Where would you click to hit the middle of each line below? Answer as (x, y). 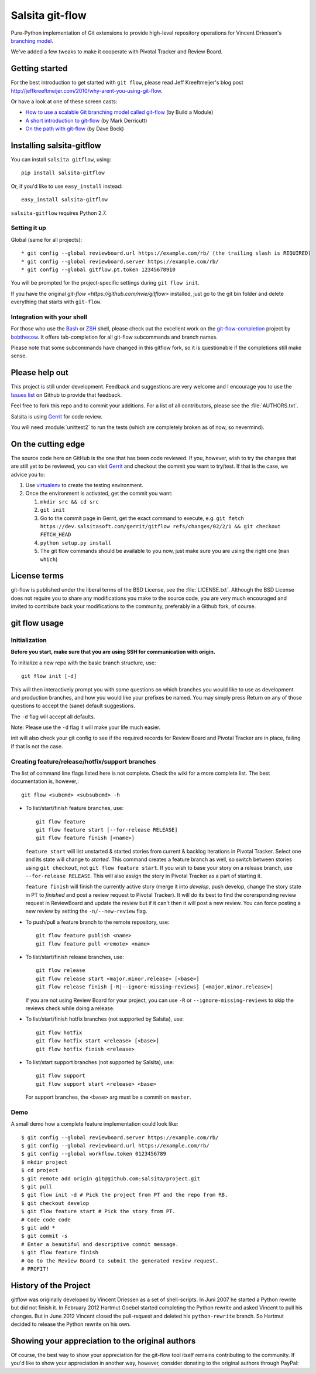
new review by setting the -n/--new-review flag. (86, 911)
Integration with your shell (49, 317)
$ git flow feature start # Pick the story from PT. (98, 1211)
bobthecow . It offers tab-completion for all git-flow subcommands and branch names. (114, 337)
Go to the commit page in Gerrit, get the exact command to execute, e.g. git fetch (142, 518)
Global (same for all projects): (47, 239)
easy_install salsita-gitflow (65, 200)
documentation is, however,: (45, 781)
